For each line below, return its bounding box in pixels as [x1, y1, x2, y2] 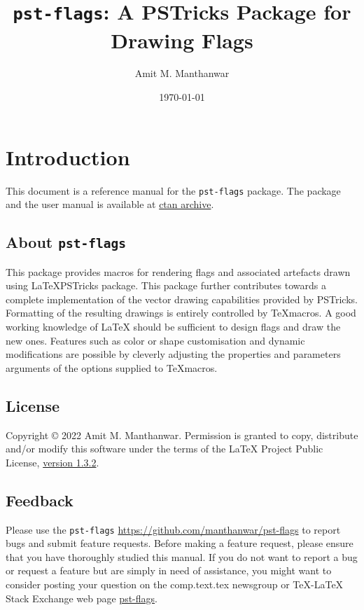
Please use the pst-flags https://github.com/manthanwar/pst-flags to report [6, 522, 341, 536]
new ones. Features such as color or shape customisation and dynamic [6, 333, 305, 347]
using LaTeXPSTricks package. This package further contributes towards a [6, 278, 326, 293]
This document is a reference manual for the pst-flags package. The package [6, 183, 341, 197]
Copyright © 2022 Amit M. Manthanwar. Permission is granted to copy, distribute [6, 427, 358, 442]
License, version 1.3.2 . [6, 455, 99, 469]
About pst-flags [6, 231, 126, 253]
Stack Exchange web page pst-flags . [6, 590, 157, 605]
